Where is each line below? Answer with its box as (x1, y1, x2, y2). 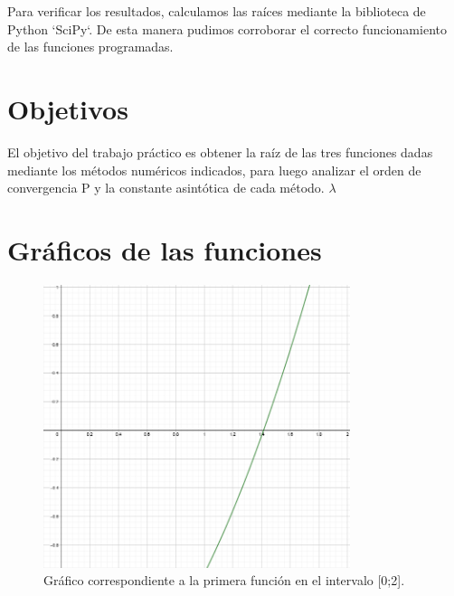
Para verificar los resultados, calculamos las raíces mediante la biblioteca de (7, 2, 426, 20)
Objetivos (7, 90, 128, 127)
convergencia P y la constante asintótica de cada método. (7, 178, 325, 197)
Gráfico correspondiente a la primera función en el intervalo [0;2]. (43, 571, 405, 590)
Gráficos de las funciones (7, 231, 322, 268)
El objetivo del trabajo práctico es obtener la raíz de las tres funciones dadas (7, 142, 433, 161)
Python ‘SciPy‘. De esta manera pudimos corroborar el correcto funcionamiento (7, 19, 447, 38)
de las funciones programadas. (7, 37, 174, 56)
